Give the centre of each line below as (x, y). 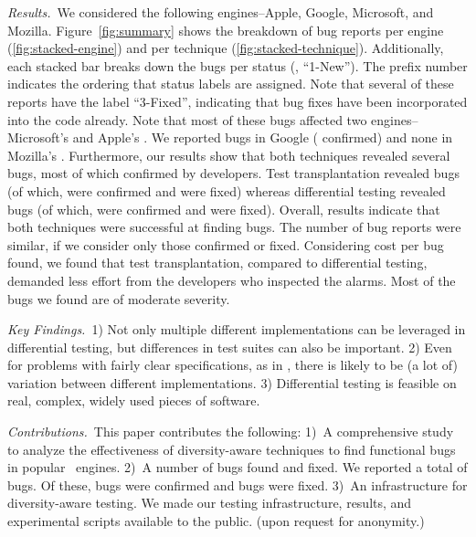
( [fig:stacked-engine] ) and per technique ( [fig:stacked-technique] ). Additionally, (226, 48)
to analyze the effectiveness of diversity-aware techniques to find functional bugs (232, 449)
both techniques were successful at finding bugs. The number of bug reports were (234, 227)
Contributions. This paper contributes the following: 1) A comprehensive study (231, 432)
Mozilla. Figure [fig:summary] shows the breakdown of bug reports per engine (226, 30)
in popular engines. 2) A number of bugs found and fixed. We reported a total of (238, 467)
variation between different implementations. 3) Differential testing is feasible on (232, 382)
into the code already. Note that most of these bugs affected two (187, 119)
